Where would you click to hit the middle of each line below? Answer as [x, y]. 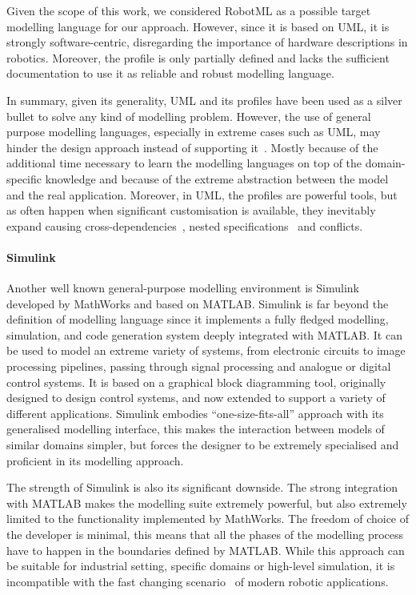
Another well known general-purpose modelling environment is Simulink [183, 288]
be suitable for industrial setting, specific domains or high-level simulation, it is [201, 566]
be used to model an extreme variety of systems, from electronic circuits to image [206, 350]
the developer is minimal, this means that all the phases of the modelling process [205, 535]
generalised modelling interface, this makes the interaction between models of [196, 429]
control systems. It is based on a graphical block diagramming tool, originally [196, 382]
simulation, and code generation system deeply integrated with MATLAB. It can [204, 334]
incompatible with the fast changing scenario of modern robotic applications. [198, 581]
